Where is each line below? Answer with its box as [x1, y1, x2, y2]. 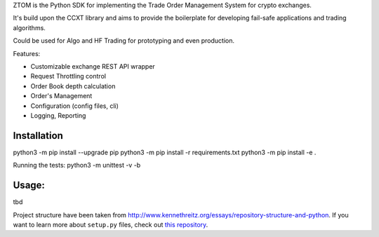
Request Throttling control [30, 72, 107, 81]
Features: [13, 49, 41, 57]
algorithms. [13, 23, 46, 32]
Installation [13, 130, 63, 142]
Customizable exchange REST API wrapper [30, 62, 156, 70]
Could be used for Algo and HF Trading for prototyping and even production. [13, 36, 235, 45]
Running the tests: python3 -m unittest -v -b [13, 161, 141, 170]
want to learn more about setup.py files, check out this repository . [13, 220, 208, 229]
